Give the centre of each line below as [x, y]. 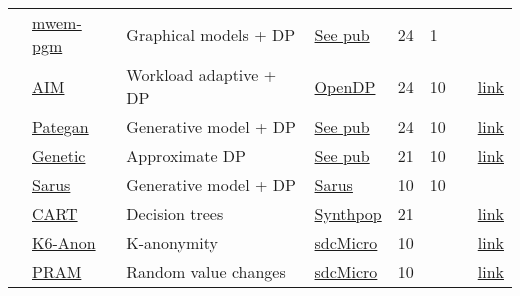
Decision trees [175, 213]
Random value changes [206, 271]
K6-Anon [64, 242]
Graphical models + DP [211, 34]
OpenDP [345, 86]
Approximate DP [186, 155]
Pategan [60, 126]
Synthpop [348, 213]
